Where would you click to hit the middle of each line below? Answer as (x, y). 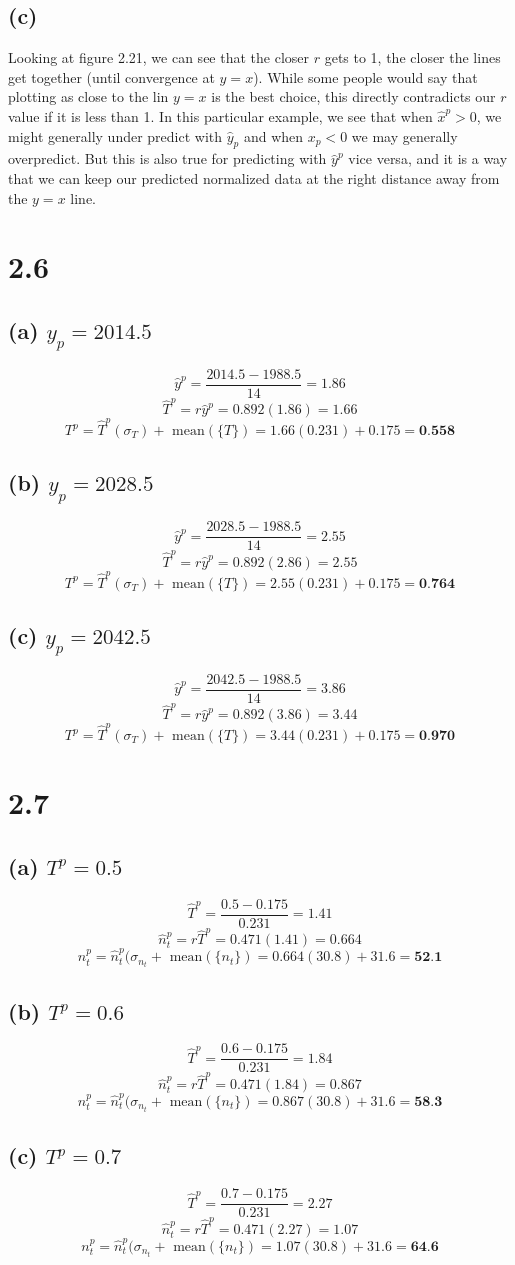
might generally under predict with (115, 135)
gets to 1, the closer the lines (412, 57)
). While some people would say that (365, 76)
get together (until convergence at (111, 76)
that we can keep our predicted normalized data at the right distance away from (254, 177)
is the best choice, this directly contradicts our (353, 96)
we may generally (404, 135)
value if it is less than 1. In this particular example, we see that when (220, 115)
